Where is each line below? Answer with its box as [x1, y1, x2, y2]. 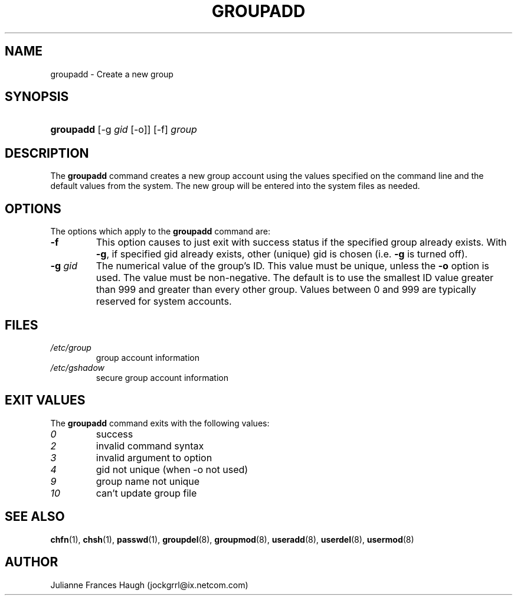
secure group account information [96, 372, 228, 383]
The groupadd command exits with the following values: [50, 418, 270, 428]
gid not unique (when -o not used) [96, 463, 248, 475]
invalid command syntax [96, 439, 204, 452]
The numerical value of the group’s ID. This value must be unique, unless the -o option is [96, 260, 489, 272]
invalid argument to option [96, 451, 212, 464]
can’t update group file [96, 487, 197, 499]
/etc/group [50, 342, 91, 353]
